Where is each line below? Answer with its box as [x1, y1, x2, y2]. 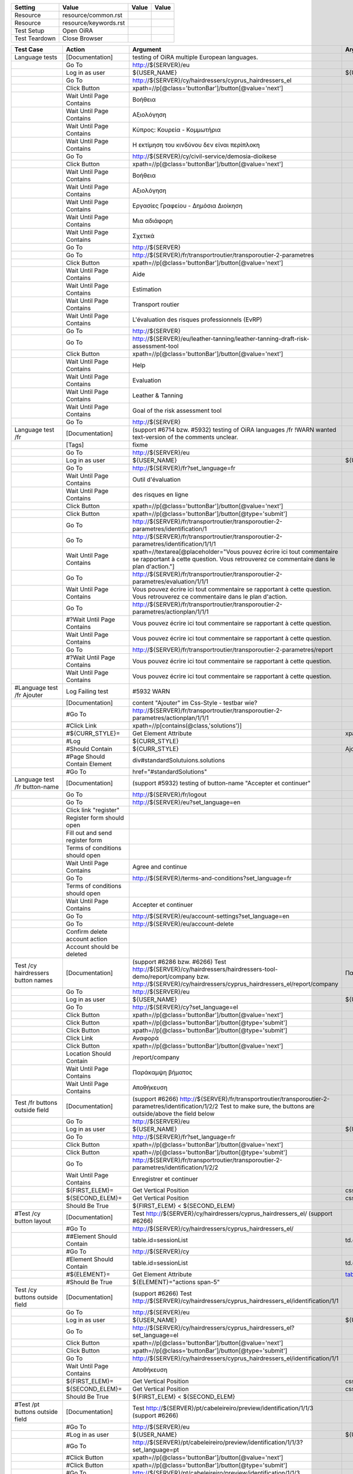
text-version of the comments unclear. [132, 433, 238, 441]
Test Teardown [14, 34, 56, 42]
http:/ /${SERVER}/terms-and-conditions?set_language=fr [132, 874, 292, 882]
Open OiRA [62, 27, 94, 35]
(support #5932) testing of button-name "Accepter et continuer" [132, 779, 311, 787]
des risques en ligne [132, 491, 189, 498]
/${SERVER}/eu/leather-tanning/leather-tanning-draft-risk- [147, 335, 310, 343]
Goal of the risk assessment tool [132, 407, 222, 414]
